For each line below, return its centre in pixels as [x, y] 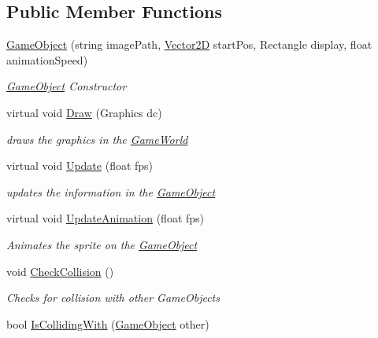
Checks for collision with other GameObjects [113, 298]
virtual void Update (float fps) [80, 165]
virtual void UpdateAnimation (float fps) [106, 218]
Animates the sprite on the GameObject [102, 244]
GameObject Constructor [67, 86]
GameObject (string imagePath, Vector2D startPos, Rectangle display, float [189, 44]
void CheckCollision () [60, 271]
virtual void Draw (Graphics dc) [84, 112]
